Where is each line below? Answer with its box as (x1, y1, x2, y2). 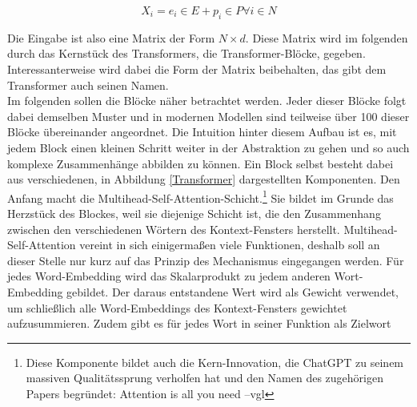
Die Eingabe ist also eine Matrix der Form (7, 29, 215, 46)
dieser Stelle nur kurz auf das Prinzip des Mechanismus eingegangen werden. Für (7, 252, 404, 268)
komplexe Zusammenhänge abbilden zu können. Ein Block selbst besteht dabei (7, 155, 394, 171)
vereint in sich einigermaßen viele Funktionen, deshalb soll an (79, 236, 380, 253)
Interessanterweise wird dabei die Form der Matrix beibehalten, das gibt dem (7, 60, 387, 77)
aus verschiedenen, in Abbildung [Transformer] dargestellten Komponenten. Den (7, 171, 400, 187)
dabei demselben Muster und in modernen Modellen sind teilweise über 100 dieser (7, 107, 410, 124)
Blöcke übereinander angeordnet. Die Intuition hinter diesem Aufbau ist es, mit (7, 123, 397, 140)
